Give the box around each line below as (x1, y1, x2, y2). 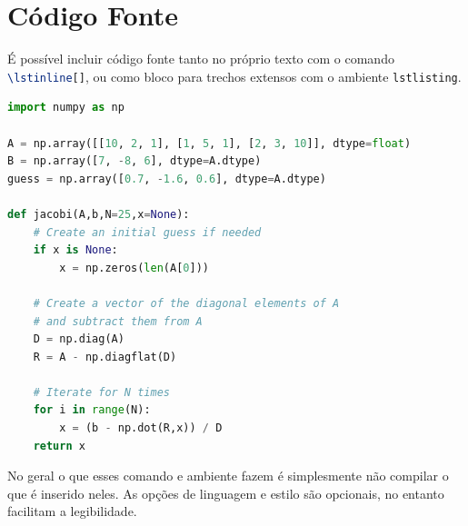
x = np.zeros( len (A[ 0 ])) (59, 261, 209, 274)
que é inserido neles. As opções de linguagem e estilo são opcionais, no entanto (7, 483, 444, 502)
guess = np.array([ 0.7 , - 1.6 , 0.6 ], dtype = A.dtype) (7, 172, 326, 185)
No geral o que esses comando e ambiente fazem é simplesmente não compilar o (7, 466, 449, 485)
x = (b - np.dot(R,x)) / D (59, 422, 223, 435)
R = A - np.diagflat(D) (33, 350, 177, 363)
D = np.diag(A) (33, 332, 124, 346)
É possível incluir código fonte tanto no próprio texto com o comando (7, 49, 394, 68)
